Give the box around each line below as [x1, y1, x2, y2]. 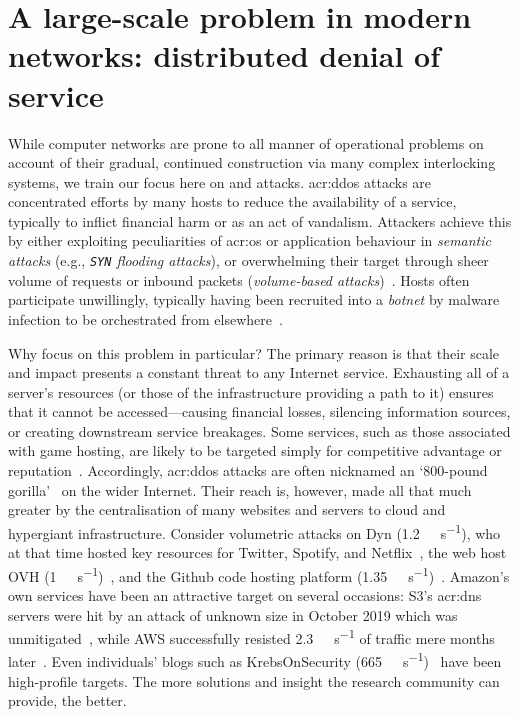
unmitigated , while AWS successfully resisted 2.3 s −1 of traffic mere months [8, 625, 495, 648]
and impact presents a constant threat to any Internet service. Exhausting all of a [8, 362, 510, 383]
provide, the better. [8, 690, 127, 711]
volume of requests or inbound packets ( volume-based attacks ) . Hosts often [8, 269, 470, 290]
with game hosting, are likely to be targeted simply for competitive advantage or [8, 440, 502, 461]
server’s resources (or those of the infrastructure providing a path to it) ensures [8, 381, 494, 402]
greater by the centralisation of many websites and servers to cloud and [8, 499, 446, 520]
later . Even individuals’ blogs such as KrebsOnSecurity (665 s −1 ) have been [8, 648, 502, 672]
